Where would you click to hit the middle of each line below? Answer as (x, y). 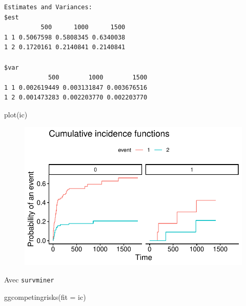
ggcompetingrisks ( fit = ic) (45, 297)
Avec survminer (29, 279)
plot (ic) (16, 114)
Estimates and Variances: (48, 7)
